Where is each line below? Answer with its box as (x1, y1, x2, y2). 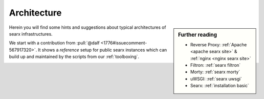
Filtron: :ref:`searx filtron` (190, 62, 241, 68)
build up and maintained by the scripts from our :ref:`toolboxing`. (9, 54, 139, 59)
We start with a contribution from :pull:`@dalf (9, 40, 100, 46)
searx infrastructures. (9, 31, 53, 37)
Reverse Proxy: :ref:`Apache (190, 41, 247, 47)
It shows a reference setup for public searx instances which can (38, 47, 167, 53)
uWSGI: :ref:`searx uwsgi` (190, 76, 242, 81)
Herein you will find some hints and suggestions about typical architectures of (9, 24, 166, 30)
